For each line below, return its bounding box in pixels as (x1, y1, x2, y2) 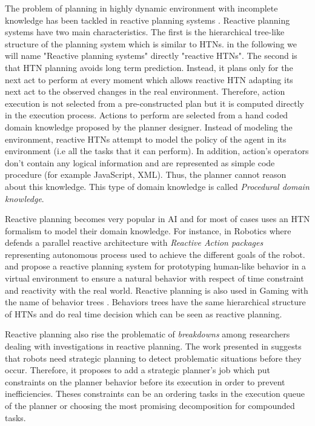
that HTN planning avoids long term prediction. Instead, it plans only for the (5, 61, 293, 73)
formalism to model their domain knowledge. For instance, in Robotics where (5, 224, 291, 237)
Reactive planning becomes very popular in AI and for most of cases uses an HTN (5, 212, 310, 225)
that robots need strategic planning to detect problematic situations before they (5, 351, 302, 364)
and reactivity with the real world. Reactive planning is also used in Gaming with (5, 283, 308, 296)
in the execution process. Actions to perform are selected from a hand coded (5, 109, 288, 121)
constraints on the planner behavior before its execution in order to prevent (5, 375, 285, 388)
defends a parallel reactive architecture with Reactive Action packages (5, 236, 264, 249)
